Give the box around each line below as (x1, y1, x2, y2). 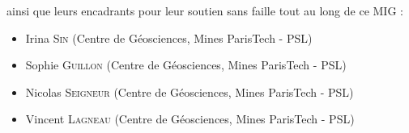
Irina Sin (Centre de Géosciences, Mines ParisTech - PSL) (25, 29, 313, 46)
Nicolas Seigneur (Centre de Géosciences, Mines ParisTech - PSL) (25, 83, 354, 100)
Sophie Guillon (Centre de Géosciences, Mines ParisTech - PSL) (25, 56, 347, 73)
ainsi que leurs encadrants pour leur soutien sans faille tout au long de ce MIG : (6, 2, 403, 19)
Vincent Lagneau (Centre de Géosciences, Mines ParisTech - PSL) (25, 110, 355, 127)
